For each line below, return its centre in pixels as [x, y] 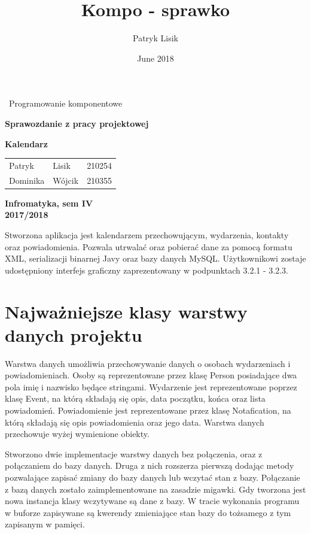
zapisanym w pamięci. [45, 524]
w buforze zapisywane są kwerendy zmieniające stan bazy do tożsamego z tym [148, 512]
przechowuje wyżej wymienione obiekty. [77, 434]
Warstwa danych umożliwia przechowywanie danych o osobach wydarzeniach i [148, 363]
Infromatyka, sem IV [49, 203]
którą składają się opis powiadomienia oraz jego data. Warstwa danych [135, 422]
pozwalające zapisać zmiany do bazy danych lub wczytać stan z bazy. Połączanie [153, 477]
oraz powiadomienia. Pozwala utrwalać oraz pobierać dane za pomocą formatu [149, 246]
